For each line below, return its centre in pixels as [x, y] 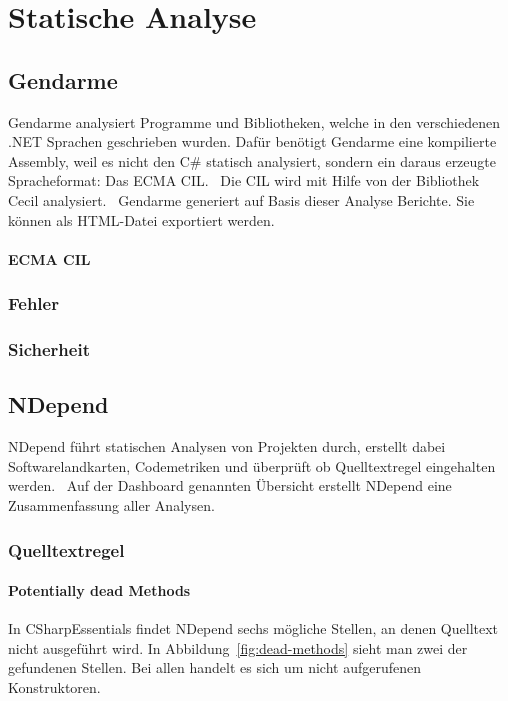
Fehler [33, 303]
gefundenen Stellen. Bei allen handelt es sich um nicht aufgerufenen [215, 667]
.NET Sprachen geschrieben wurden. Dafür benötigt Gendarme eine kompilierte [252, 141]
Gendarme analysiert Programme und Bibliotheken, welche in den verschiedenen [254, 121]
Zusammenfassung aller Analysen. [111, 505]
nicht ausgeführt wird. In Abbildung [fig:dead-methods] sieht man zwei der [238, 647]
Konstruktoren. [54, 687]
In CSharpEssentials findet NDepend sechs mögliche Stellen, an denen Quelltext [253, 628]
